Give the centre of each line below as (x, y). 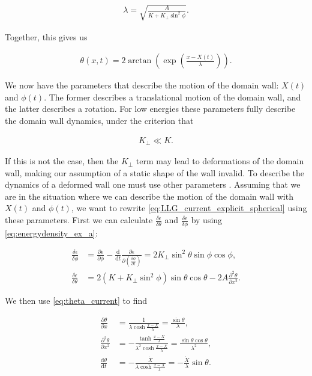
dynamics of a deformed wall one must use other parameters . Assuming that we (153, 184)
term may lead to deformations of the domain (220, 161)
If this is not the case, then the (62, 161)
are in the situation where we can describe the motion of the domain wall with (149, 196)
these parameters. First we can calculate (79, 220)
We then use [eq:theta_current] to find (76, 300)
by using (207, 220)
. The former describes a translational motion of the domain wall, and (172, 97)
